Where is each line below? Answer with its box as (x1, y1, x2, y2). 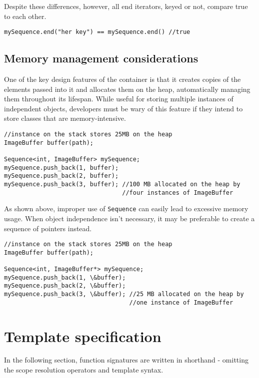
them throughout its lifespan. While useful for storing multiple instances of (4, 93, 233, 104)
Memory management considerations (4, 50, 198, 66)
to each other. (4, 10, 46, 21)
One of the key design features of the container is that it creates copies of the (4, 74, 241, 84)
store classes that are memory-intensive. (4, 113, 126, 123)
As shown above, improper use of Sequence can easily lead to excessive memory (4, 203, 248, 214)
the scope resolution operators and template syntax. (4, 365, 163, 375)
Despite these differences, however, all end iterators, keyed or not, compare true (4, 1, 248, 11)
